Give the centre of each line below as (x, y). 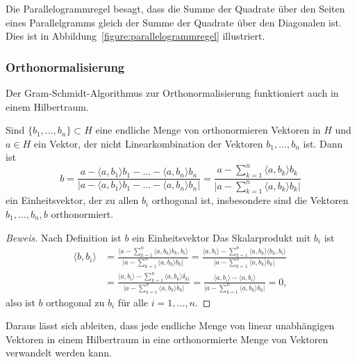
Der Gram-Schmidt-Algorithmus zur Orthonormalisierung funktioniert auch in (172, 93)
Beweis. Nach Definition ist (64, 237)
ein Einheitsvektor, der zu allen (72, 200)
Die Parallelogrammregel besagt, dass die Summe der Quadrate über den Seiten (175, 8)
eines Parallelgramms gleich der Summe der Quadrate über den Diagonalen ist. (174, 22)
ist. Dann (323, 143)
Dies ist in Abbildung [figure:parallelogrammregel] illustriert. (135, 36)
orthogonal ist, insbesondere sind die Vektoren (250, 200)
